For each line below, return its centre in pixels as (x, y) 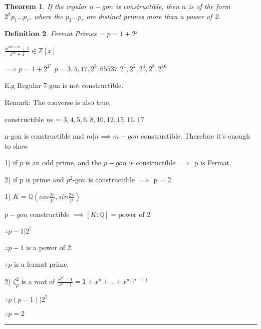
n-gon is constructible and (44, 136)
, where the (46, 16)
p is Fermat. (213, 162)
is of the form (209, 6)
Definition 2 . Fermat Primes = (55, 33)
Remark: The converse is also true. (58, 102)
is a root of (38, 281)
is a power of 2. (50, 247)
